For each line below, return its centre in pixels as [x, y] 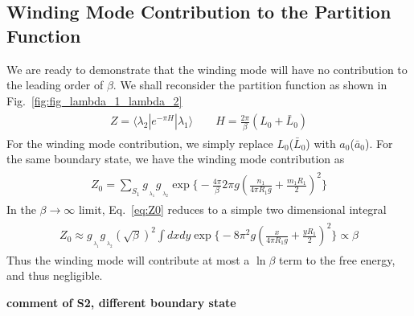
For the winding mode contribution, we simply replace [140, 143]
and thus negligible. [55, 275]
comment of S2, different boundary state [121, 303]
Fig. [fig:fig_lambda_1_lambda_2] [94, 100]
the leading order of [55, 85]
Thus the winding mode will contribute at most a [128, 259]
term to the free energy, [337, 259]
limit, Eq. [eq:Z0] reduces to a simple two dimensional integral [232, 209]
